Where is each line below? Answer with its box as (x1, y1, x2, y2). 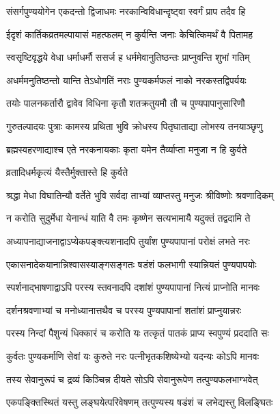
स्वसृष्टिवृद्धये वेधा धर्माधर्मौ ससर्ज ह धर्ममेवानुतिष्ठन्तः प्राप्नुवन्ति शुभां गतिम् (6, 50, 250, 64)
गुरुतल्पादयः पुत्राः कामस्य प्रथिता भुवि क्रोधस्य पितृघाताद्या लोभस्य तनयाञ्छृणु (6, 118, 263, 133)
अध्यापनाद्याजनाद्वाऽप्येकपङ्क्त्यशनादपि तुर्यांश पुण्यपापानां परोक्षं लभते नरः (6, 233, 250, 248)
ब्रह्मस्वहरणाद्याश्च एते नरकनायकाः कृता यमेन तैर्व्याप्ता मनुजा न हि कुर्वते (6, 142, 247, 156)
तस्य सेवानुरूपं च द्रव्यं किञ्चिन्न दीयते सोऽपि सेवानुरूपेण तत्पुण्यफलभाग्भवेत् (6, 372, 258, 386)
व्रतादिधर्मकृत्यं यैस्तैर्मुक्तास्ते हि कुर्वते (6, 165, 128, 179)
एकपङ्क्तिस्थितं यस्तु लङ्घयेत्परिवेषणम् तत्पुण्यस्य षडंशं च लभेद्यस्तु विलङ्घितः (6, 395, 273, 409)
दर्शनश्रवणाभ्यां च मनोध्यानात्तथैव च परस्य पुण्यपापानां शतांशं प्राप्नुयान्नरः (6, 302, 242, 317)
